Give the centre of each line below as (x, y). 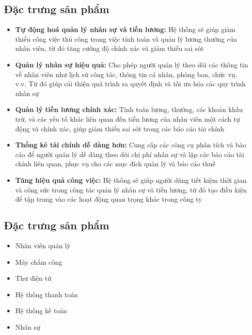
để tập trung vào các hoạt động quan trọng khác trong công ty (109, 199)
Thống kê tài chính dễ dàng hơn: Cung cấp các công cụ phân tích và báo (131, 145)
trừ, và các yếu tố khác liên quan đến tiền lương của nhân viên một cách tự (127, 119)
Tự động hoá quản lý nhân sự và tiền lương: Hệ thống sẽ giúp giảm (125, 29)
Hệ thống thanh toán (47, 294)
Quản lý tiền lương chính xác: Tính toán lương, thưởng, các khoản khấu (129, 109)
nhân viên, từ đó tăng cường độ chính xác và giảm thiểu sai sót (110, 48)
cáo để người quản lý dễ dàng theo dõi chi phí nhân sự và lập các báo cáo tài (130, 154)
